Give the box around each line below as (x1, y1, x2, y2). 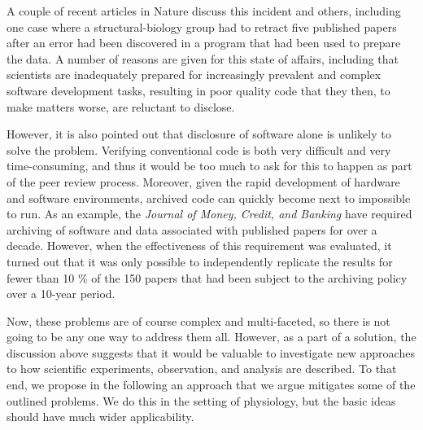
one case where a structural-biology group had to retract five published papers (7, 18, 397, 35)
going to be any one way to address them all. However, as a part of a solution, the (7, 328, 416, 345)
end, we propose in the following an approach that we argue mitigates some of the (7, 376, 416, 393)
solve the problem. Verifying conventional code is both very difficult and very (7, 141, 391, 158)
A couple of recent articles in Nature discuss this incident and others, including (7, 2, 401, 19)
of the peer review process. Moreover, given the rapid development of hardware (7, 173, 400, 190)
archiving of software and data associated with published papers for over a (7, 221, 377, 238)
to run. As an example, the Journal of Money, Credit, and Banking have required (7, 205, 412, 222)
